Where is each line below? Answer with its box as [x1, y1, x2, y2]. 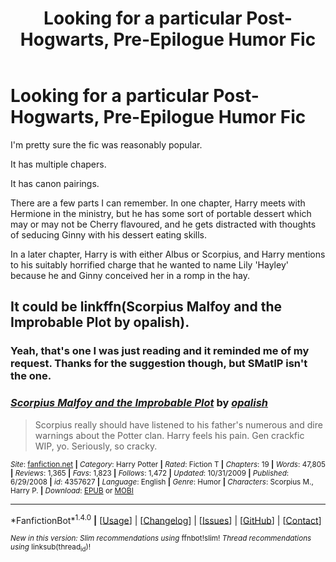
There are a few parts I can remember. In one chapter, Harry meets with [10, 197, 306, 209]
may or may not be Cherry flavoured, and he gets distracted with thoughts [10, 218, 317, 230]
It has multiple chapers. [10, 158, 107, 170]
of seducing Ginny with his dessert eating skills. [10, 228, 207, 241]
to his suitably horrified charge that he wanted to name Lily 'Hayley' [10, 258, 289, 271]
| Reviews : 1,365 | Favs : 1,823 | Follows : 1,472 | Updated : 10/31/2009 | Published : [10, 468, 290, 478]
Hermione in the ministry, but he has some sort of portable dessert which [10, 207, 312, 219]
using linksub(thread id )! [10, 542, 91, 554]
